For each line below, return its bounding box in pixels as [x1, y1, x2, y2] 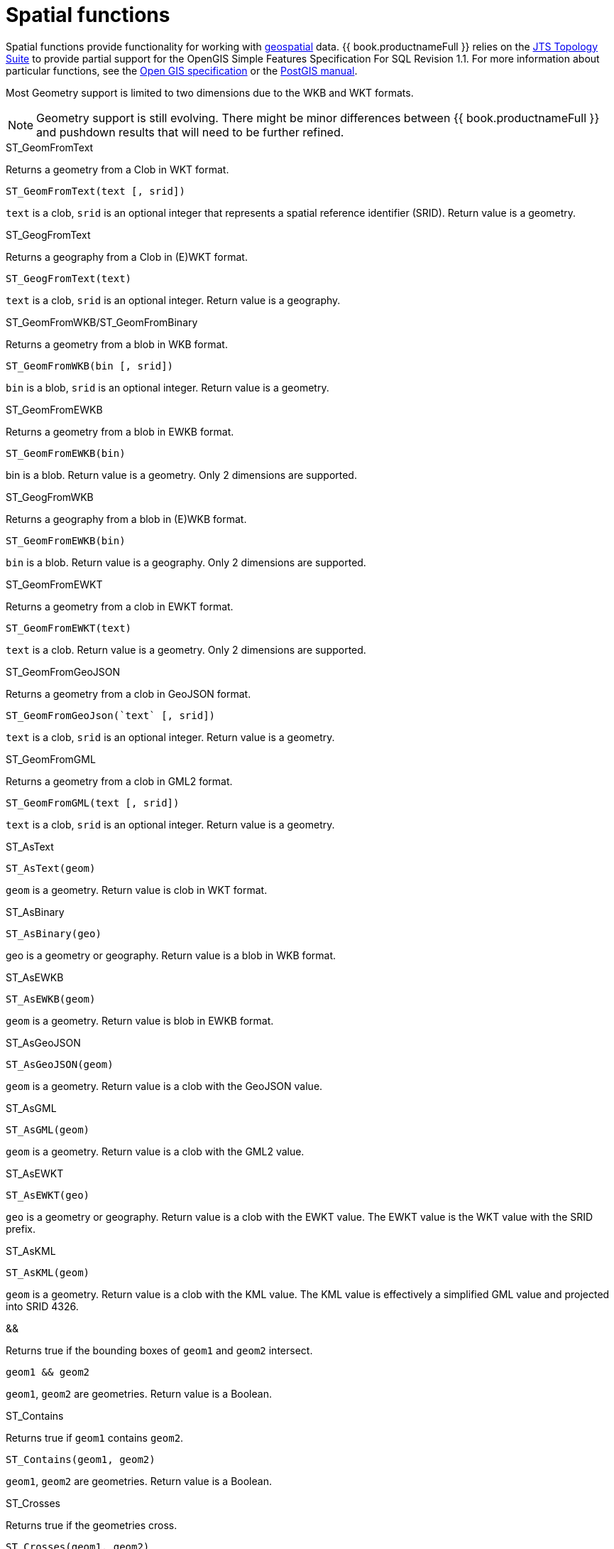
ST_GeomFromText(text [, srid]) [6, 185, 185, 197]
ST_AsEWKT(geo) [6, 1189, 90, 1201]
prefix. [6, 1222, 36, 1235]
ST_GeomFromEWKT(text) [6, 622, 132, 634]
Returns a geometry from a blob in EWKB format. [6, 425, 234, 438]
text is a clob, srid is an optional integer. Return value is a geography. [6, 293, 341, 306]
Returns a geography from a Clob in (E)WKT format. [6, 250, 248, 263]
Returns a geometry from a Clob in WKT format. [6, 163, 229, 176]
